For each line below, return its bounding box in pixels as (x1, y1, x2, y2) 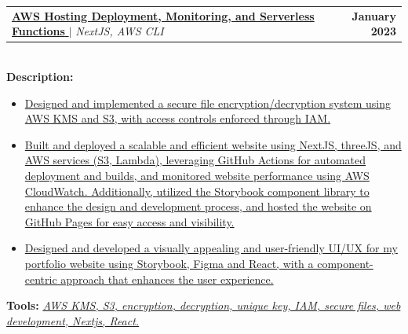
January (352, 7, 396, 24)
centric (24, 270, 57, 287)
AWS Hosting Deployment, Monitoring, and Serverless (12, 7, 315, 24)
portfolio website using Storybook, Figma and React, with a (24, 255, 314, 271)
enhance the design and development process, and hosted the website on (24, 198, 372, 215)
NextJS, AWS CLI (75, 23, 164, 39)
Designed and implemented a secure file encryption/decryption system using (24, 94, 391, 111)
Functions (12, 23, 65, 39)
